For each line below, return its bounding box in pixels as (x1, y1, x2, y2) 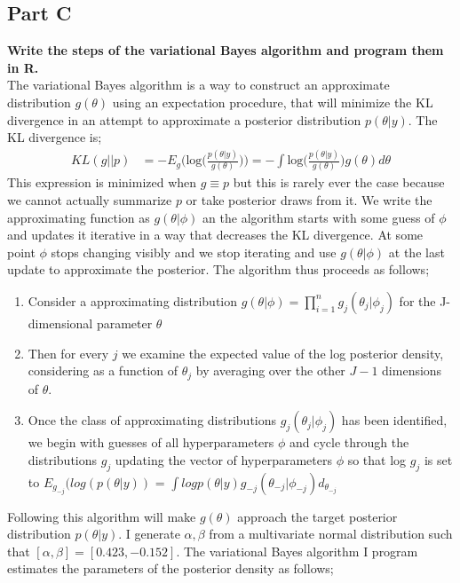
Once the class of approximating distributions (28, 411, 277, 429)
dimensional (28, 313, 93, 332)
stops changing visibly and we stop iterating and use (51, 242, 337, 261)
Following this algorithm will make (7, 507, 196, 525)
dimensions (382, 361, 442, 380)
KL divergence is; (7, 128, 102, 146)
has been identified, (341, 411, 448, 429)
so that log (347, 450, 407, 469)
